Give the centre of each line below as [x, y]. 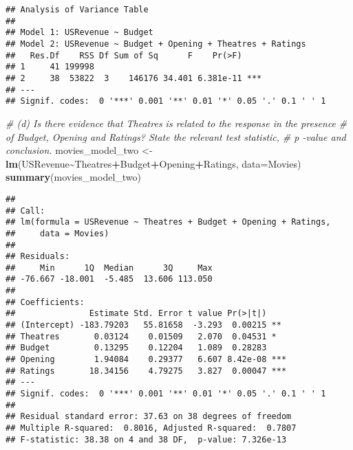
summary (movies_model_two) [73, 177]
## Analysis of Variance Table [77, 10]
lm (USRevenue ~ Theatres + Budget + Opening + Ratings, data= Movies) [153, 163]
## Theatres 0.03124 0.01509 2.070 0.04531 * [141, 336]
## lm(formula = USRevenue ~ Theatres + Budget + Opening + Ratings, [168, 222]
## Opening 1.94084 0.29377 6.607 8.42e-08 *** [146, 360]
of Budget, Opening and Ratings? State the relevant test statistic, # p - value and [176, 136]
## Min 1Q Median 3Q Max [109, 268]
